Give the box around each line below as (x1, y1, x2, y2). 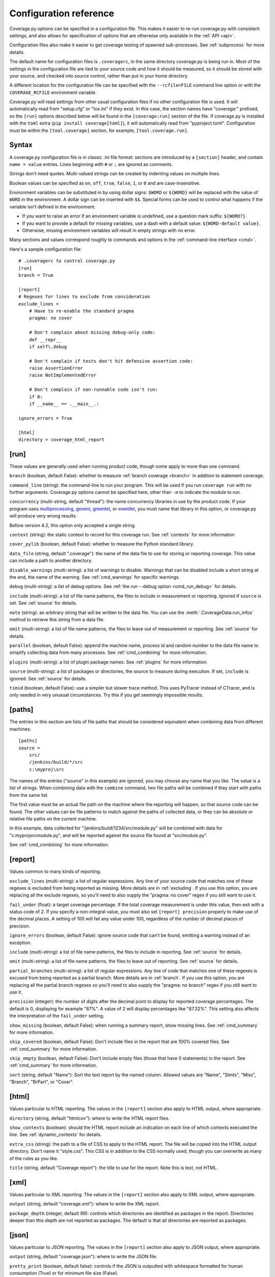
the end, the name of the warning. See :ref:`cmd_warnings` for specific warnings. (9, 574, 180, 580)
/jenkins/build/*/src (29, 759, 84, 765)
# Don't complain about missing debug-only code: (29, 329, 155, 336)
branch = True (18, 272, 53, 278)
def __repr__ (29, 337, 62, 342)
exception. (9, 939, 32, 945)
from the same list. (9, 792, 49, 798)
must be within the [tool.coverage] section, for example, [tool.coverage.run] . (9, 127, 189, 133)
